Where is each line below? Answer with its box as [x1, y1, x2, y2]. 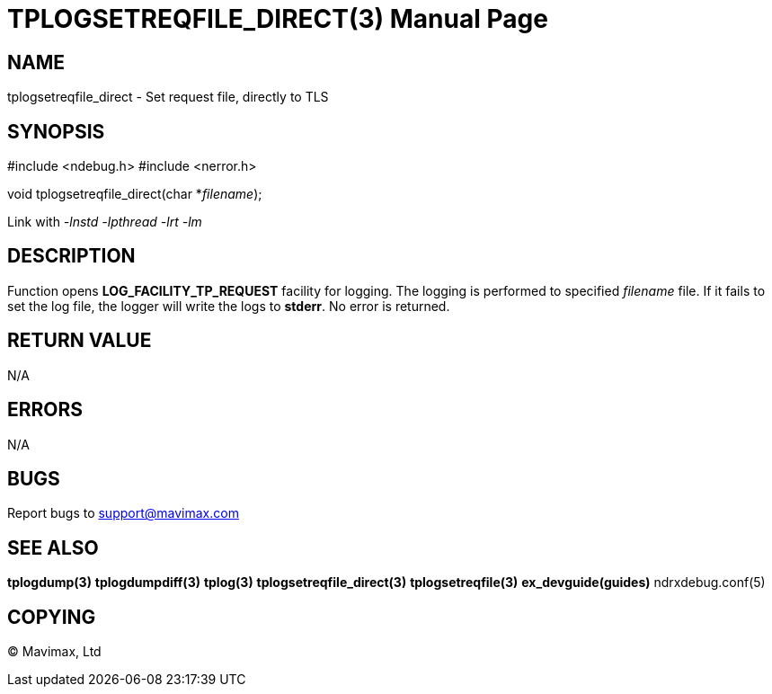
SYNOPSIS [7, 120, 105, 143]
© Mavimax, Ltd [7, 644, 102, 660]
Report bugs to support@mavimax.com [7, 505, 239, 521]
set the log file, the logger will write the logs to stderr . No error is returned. [7, 298, 450, 314]
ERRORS [7, 398, 84, 422]
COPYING [7, 605, 96, 628]
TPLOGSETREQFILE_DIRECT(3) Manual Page [7, 4, 548, 34]
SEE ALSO [7, 536, 99, 559]
